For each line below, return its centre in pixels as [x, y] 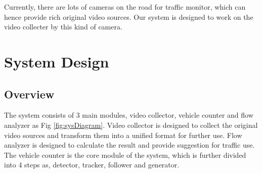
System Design [57, 61]
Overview [29, 94]
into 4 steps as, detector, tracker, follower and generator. [92, 165]
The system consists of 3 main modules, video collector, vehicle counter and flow [129, 115]
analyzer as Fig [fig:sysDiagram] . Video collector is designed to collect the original [131, 125]
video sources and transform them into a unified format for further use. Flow [123, 135]
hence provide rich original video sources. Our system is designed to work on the [129, 16]
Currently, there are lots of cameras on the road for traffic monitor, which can [125, 7]
